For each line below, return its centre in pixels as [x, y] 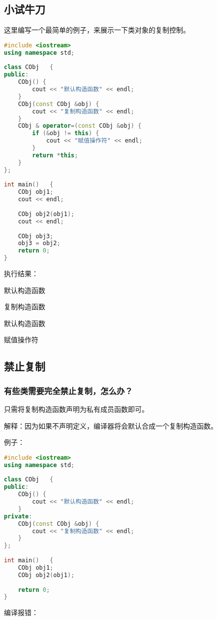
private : [18, 516]
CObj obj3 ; [36, 236]
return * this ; [55, 155]
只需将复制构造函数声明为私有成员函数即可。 [76, 409]
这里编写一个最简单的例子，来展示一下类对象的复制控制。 [97, 30]
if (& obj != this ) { [66, 133]
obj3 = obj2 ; [39, 243]
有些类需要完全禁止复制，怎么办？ [68, 390]
